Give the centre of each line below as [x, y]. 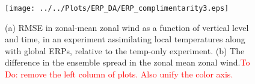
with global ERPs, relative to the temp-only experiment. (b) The [125, 50]
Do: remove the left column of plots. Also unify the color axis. [119, 74]
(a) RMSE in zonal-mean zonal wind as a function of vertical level [127, 27]
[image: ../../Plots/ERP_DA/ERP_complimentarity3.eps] [117, 8]
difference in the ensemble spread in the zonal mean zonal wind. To [127, 62]
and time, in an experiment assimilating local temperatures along [125, 39]
